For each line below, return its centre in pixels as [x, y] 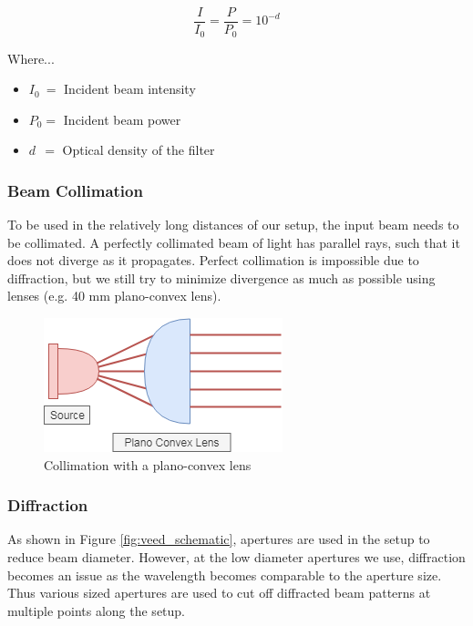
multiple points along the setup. [97, 610]
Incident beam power [122, 119]
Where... [31, 58]
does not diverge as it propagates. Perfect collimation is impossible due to [213, 260]
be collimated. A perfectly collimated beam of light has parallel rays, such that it [234, 242]
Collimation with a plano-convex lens [148, 464]
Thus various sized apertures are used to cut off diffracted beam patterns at [219, 593]
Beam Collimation [75, 190]
